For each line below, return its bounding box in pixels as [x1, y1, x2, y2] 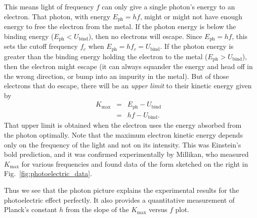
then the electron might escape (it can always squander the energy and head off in [4, 61, 253, 71]
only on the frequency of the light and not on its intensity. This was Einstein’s [4, 139, 241, 149]
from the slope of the [65, 204, 129, 215]
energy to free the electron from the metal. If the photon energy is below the [4, 21, 236, 32]
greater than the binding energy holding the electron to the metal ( [4, 51, 208, 61]
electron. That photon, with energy [4, 11, 111, 21]
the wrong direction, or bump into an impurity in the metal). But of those [4, 71, 229, 81]
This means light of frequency [4, 1, 94, 11]
